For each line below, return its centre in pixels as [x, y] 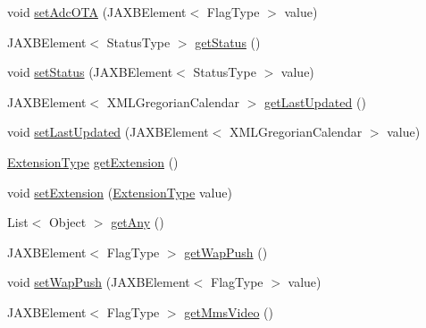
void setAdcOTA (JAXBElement [97, 12]
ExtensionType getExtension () [93, 161]
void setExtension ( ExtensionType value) [120, 192]
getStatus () [228, 42]
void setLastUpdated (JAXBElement [108, 132]
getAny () [138, 222]
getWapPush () [226, 252]
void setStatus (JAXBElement [90, 72]
